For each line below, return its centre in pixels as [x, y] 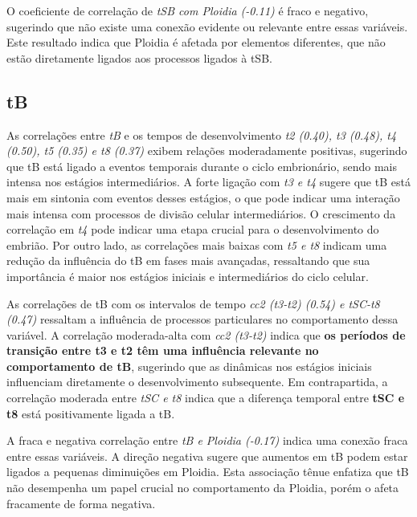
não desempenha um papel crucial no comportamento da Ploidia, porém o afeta [203, 488]
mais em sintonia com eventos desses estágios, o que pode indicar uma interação [203, 197]
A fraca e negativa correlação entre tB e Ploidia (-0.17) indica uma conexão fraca [207, 440]
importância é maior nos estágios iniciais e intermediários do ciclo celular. [188, 276]
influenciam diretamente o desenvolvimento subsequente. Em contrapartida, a [197, 382]
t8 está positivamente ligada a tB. [91, 413]
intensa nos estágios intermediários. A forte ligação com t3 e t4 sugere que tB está [208, 182]
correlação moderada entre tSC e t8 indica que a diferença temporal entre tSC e [206, 398]
